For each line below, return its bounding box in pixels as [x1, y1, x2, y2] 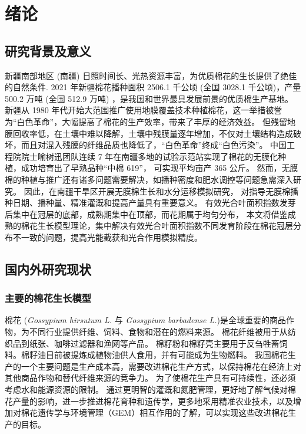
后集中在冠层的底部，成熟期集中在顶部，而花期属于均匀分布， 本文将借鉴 [5, 208, 288, 220]
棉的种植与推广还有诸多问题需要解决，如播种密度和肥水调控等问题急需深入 [5, 173, 293, 185]
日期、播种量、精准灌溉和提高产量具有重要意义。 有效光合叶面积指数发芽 [12, 196, 296, 209]
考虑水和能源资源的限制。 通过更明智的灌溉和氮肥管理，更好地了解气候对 [5, 383, 288, 396]
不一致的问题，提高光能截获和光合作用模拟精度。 [12, 231, 202, 243]
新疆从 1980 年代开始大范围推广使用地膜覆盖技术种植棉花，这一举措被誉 [5, 104, 282, 116]
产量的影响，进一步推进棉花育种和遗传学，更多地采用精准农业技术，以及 [12, 394, 293, 407]
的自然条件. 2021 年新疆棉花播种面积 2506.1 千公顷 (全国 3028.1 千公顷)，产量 [5, 81, 301, 93]
